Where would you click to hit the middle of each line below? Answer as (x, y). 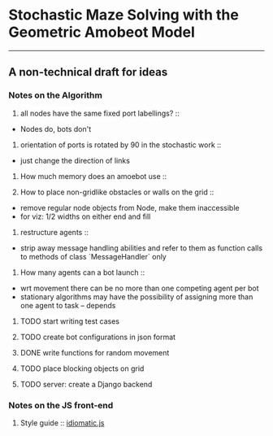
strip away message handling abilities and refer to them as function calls (141, 248)
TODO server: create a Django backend (86, 384)
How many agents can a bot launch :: (82, 272)
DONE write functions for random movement (95, 352)
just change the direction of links (75, 160)
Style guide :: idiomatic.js (62, 423)
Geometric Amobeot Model (102, 32)
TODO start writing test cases (70, 321)
